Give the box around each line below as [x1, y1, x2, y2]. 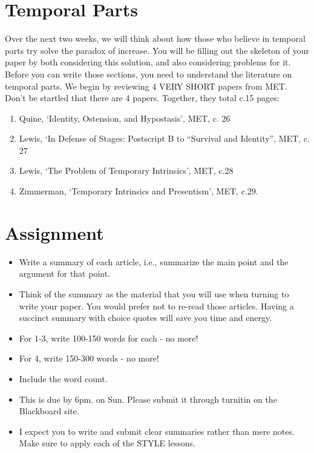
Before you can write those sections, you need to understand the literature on [5, 67, 292, 80]
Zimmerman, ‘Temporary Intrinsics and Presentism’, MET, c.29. [19, 185, 258, 197]
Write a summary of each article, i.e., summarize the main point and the [19, 255, 289, 268]
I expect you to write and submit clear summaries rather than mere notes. [19, 425, 295, 437]
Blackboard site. [19, 405, 79, 417]
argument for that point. [19, 267, 111, 280]
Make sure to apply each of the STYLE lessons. [19, 437, 196, 449]
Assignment [5, 220, 104, 245]
